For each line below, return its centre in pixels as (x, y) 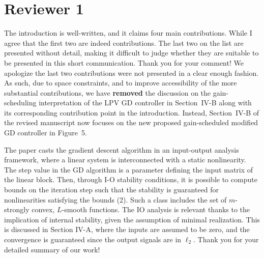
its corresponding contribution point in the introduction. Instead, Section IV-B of (132, 112)
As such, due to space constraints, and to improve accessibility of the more (121, 83)
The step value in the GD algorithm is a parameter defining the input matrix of (129, 169)
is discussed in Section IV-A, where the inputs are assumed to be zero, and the (127, 229)
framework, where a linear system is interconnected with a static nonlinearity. (125, 160)
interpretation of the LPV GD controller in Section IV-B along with (145, 103)
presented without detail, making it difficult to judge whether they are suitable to (131, 53)
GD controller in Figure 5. (46, 133)
